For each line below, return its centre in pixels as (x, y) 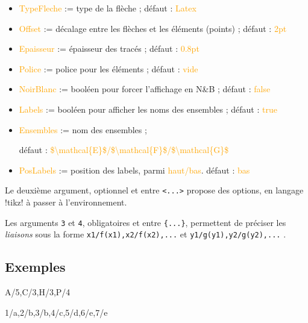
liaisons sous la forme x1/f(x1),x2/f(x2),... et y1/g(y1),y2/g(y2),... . (146, 234)
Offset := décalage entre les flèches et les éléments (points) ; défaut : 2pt (153, 28)
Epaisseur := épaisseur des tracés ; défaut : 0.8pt (109, 49)
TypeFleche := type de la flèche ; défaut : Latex (108, 8)
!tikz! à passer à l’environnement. (66, 202)
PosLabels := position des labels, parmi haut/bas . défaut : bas (134, 170)
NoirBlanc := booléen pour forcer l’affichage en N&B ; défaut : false (145, 89)
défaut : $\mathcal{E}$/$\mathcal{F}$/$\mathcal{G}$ (124, 150)
